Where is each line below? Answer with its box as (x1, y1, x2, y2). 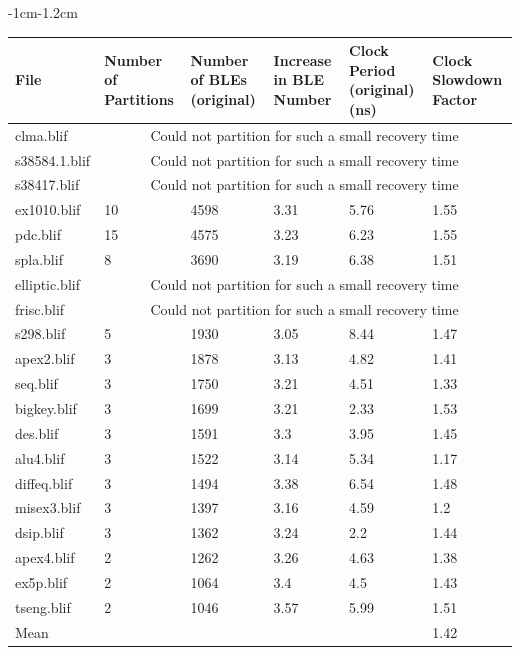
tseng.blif (15, 596, 71, 617)
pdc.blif (15, 224, 61, 245)
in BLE (273, 69, 325, 90)
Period (349, 59, 396, 80)
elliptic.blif (15, 273, 80, 294)
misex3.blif (15, 497, 81, 518)
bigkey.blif (15, 398, 77, 418)
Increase (273, 49, 332, 70)
